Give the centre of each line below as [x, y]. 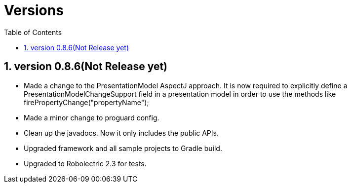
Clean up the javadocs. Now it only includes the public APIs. [121, 133]
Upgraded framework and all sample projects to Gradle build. [123, 148]
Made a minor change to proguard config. [92, 117]
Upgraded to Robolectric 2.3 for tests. [85, 163]
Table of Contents [33, 32]
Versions [34, 10]
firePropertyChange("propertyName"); [86, 102]
